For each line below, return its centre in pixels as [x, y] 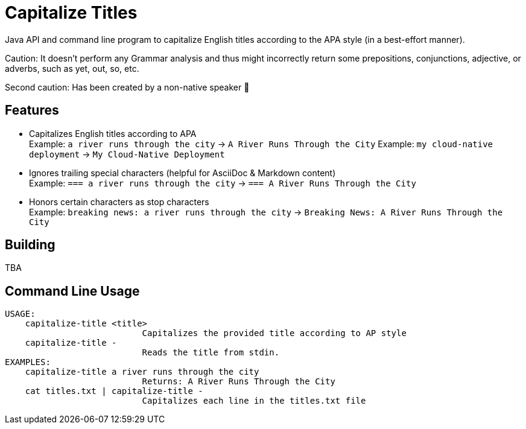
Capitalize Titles [71, 13]
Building [30, 245]
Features [32, 110]
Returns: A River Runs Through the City [239, 382]
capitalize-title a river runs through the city [142, 372]
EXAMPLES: [28, 362]
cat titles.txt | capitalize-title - [114, 391]
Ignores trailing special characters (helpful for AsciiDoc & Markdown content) [182, 173]
